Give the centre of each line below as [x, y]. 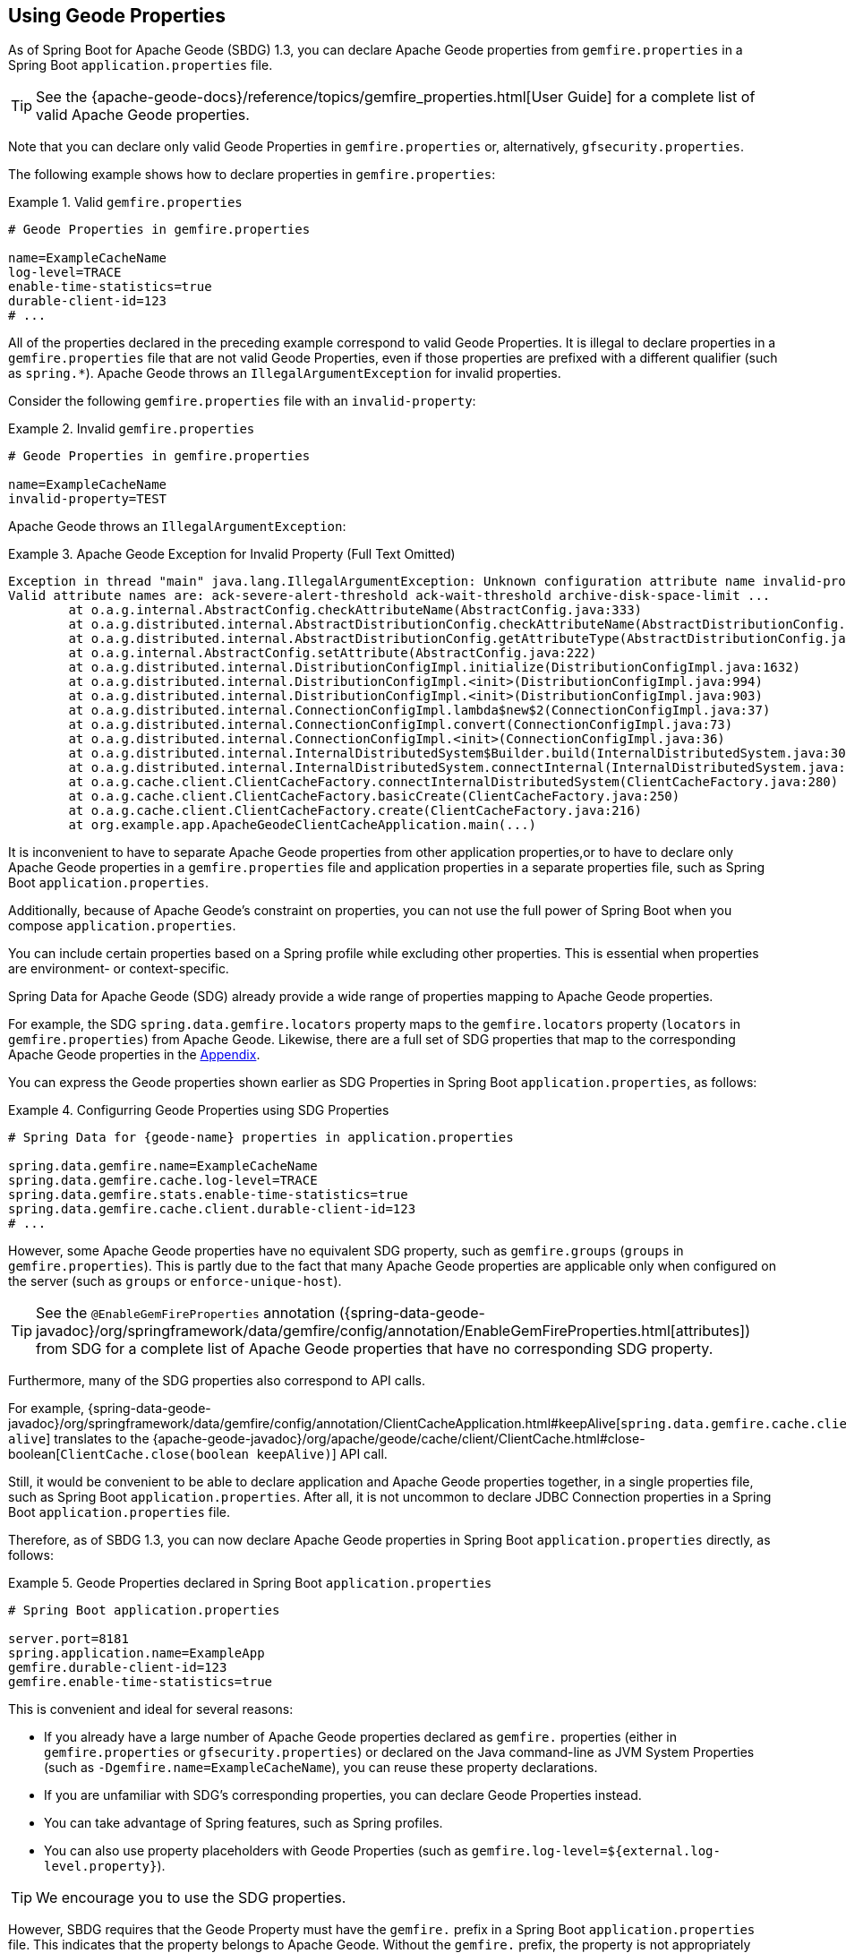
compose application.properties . [122, 926]
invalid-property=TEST [88, 499]
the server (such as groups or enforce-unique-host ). [175, 1281]
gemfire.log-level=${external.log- [596, 1851]
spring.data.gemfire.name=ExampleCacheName [163, 1166]
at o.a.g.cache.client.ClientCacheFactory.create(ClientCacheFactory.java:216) [355, 811]
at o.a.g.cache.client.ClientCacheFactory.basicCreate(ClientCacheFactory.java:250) [374, 797]
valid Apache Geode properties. [143, 115]
